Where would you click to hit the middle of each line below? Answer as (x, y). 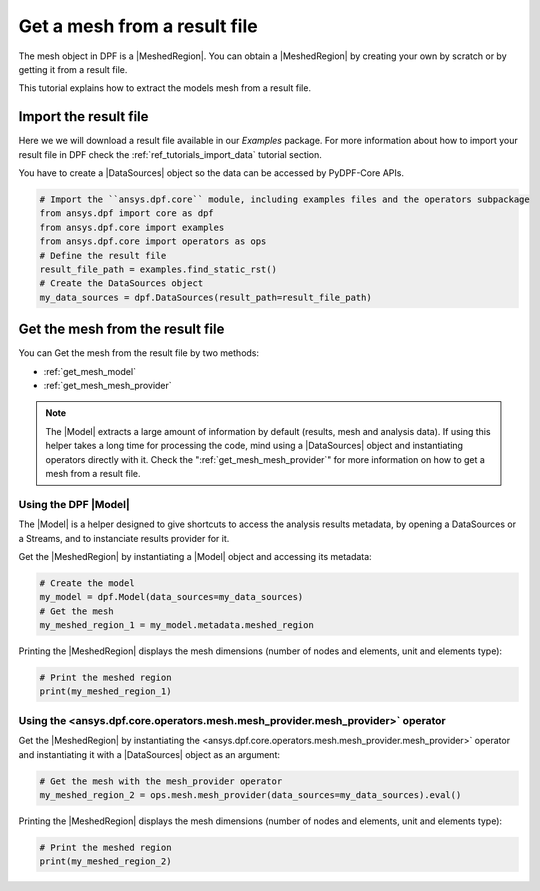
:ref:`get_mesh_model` (90, 371)
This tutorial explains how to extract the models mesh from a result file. (165, 88)
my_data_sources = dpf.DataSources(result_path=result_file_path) (205, 297)
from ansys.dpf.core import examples (132, 227)
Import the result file (83, 116)
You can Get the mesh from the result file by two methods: (139, 353)
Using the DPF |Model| (74, 504)
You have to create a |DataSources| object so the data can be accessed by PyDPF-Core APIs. (211, 173)
